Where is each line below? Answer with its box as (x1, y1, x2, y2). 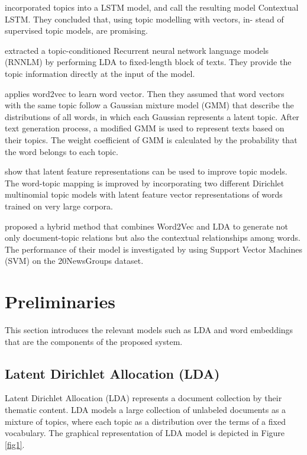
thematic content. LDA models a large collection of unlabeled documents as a (5, 403, 286, 415)
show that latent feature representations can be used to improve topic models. (5, 165, 287, 178)
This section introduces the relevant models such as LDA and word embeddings (5, 324, 293, 335)
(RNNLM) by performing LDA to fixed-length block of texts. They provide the (5, 56, 292, 68)
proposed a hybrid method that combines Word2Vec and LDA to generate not (5, 220, 289, 232)
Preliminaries (5, 289, 115, 314)
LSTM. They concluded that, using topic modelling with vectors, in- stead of (5, 12, 284, 25)
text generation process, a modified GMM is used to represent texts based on (5, 122, 285, 134)
